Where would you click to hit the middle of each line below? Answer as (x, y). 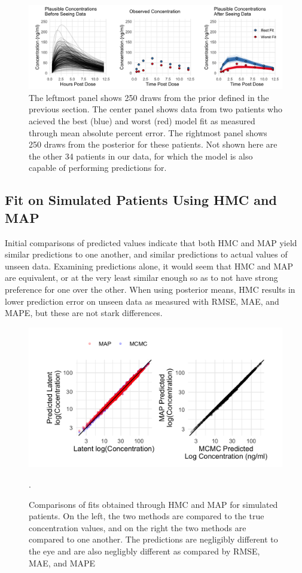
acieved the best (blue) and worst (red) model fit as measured (142, 120)
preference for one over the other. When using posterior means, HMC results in (150, 289)
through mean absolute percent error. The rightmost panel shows (148, 132)
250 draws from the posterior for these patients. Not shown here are (153, 144)
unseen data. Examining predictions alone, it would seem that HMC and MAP (149, 266)
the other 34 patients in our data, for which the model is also (141, 156)
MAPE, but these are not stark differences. (84, 313)
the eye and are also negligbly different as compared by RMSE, (144, 551)
